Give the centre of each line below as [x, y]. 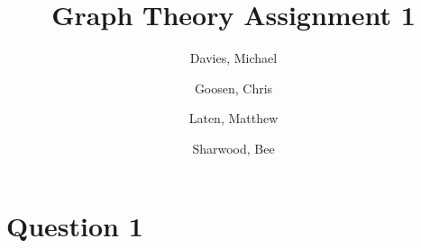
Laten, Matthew [233, 118]
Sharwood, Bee [233, 148]
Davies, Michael [233, 58]
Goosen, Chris [233, 88]
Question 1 [75, 225]
